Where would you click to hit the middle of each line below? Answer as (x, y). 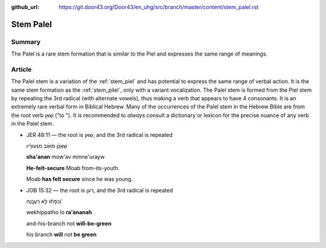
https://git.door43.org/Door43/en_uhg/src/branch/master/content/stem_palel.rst (159, 7)
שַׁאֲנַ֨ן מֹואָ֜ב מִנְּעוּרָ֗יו (47, 146)
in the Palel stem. (33, 124)
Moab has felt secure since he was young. (79, 179)
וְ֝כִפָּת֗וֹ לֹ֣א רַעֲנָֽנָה (44, 201)
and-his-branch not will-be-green (69, 223)
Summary (26, 42)
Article (21, 69)
